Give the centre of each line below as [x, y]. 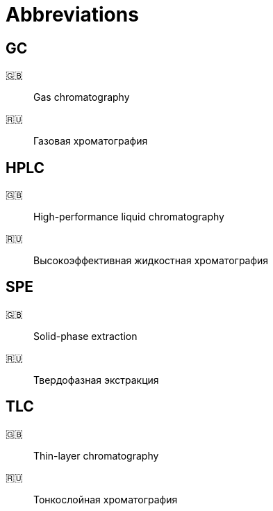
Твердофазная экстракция [96, 380]
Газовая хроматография [91, 141]
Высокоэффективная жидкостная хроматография [151, 261]
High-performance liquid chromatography [129, 217]
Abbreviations [72, 15]
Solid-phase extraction [85, 336]
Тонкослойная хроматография [106, 499]
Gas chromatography [82, 97]
